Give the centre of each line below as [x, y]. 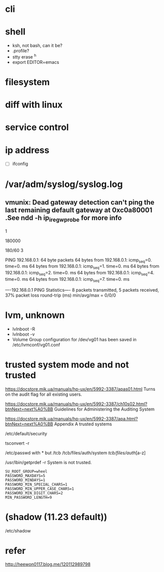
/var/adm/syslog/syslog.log [64, 184]
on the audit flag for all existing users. [44, 394]
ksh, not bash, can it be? [37, 46]
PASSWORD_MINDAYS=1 [25, 480]
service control [37, 128]
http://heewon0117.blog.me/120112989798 [48, 564]
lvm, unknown [35, 315]
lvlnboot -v [24, 334]
